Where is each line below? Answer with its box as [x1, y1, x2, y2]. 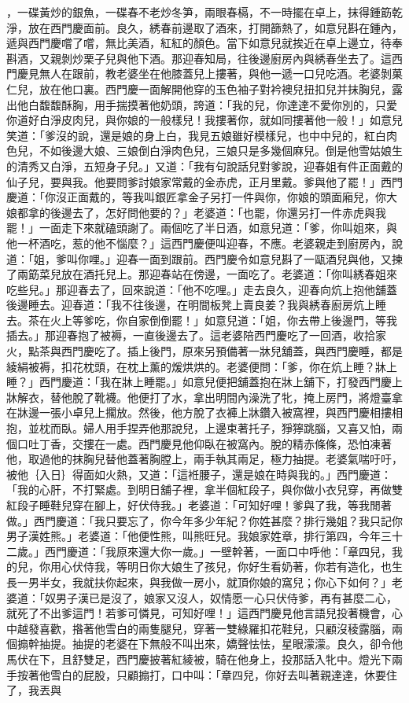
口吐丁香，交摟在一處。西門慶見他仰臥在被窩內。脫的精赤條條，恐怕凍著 [17, 435, 392, 451]
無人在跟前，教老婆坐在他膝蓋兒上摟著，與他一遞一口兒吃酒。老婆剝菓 [39, 65, 403, 82]
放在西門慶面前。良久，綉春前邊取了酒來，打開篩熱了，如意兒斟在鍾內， [28, 19, 403, 35]
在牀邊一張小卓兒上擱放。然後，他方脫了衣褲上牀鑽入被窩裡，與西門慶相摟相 [6, 404, 403, 421]
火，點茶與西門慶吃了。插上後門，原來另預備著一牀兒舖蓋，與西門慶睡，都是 [6, 343, 403, 359]
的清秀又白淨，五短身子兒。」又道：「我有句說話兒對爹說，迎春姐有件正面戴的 [6, 157, 403, 174]
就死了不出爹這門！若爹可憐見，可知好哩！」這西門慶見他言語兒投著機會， [6, 605, 392, 621]
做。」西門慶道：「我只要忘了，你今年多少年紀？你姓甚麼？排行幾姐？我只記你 [6, 512, 403, 528]
